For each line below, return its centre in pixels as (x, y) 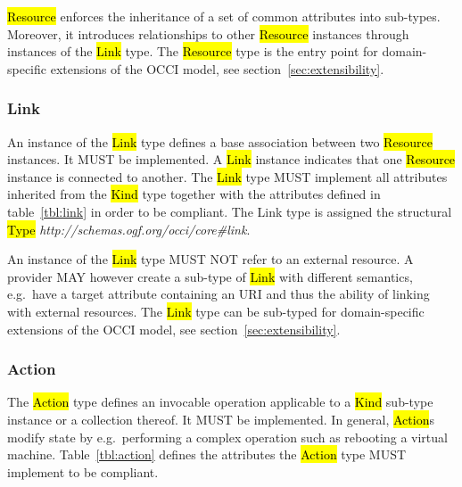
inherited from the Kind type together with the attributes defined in (194, 194)
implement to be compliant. (83, 471)
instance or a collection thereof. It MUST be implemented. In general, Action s (221, 419)
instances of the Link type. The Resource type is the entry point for (193, 51)
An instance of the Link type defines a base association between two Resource (220, 141)
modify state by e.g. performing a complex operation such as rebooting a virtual (227, 437)
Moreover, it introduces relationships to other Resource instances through (208, 33)
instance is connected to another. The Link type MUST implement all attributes (227, 176)
